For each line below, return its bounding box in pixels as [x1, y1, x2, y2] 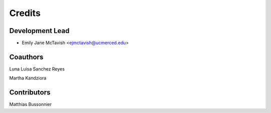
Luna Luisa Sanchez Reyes [9, 65, 65, 72]
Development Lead [9, 26, 70, 35]
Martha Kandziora [9, 75, 47, 81]
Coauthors [9, 52, 44, 61]
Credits [9, 7, 41, 18]
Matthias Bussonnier [9, 101, 52, 107]
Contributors [9, 88, 51, 97]
